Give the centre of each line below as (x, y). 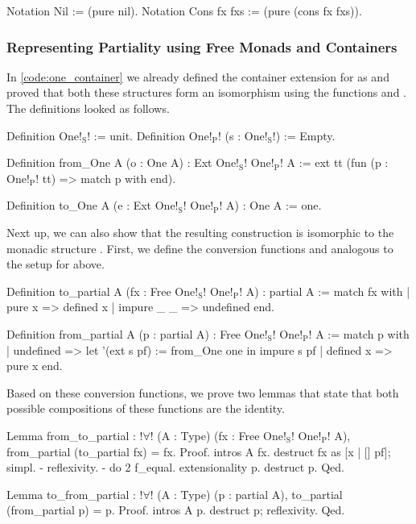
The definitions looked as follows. (88, 108)
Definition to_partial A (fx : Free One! (103, 291)
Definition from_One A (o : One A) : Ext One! (123, 162)
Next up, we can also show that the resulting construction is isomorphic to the (200, 232)
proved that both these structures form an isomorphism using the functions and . (206, 92)
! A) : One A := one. (270, 205)
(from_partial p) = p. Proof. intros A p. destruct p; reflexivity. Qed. (176, 510)
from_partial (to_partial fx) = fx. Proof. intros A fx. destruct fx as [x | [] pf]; (199, 451)
